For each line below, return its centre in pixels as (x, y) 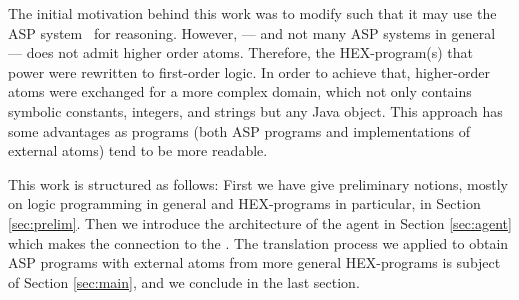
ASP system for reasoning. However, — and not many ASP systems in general (252, 32)
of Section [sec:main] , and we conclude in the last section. (184, 281)
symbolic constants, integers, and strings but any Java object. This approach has (255, 110)
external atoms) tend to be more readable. (138, 150)
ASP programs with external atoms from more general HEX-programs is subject (254, 262)
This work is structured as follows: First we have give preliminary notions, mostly (258, 183)
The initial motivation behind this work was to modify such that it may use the (252, 13)
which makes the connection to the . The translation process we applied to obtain (258, 242)
